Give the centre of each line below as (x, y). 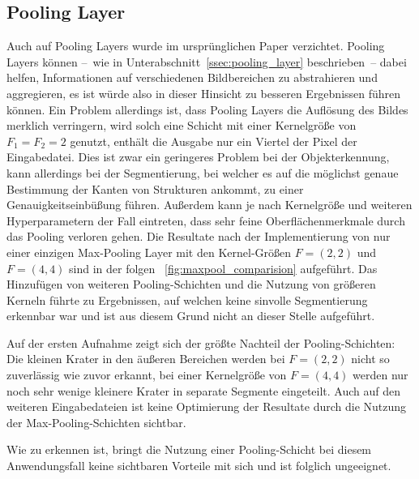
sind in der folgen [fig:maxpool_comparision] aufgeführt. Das (223, 268)
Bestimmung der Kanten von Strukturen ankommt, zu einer (155, 188)
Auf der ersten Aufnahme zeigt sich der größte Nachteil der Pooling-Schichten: (201, 342)
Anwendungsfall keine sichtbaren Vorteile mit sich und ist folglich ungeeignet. (199, 466)
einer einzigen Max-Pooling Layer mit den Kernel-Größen (149, 252)
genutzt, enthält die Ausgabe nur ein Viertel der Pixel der (214, 141)
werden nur (381, 375)
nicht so (370, 359)
